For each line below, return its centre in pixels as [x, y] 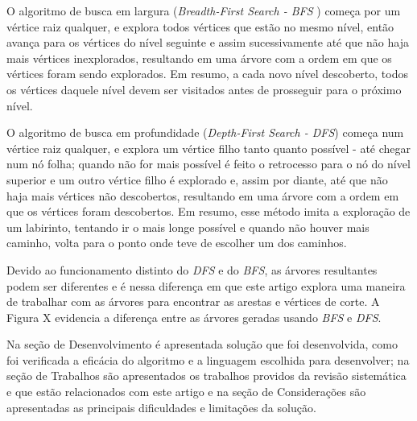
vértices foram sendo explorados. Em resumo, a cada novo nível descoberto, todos [207, 74]
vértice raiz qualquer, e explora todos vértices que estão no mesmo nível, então [200, 26]
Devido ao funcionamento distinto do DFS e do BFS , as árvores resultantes [192, 269]
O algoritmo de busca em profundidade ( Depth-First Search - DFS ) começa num [205, 132]
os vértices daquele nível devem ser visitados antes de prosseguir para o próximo [204, 89]
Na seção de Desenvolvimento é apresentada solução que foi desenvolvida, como [202, 344]
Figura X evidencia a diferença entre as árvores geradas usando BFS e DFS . [194, 317]
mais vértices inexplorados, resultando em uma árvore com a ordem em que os [199, 58]
